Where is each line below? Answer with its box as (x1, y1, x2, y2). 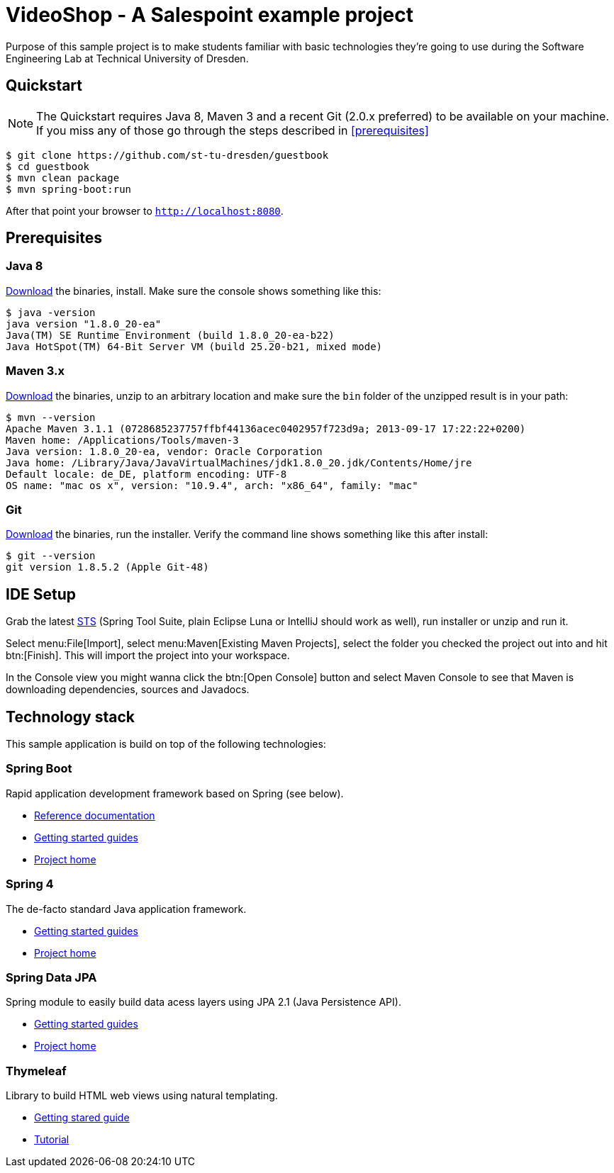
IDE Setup (6, 585, 77, 603)
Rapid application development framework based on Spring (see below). (6, 787, 344, 799)
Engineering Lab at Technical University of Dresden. (6, 52, 249, 64)
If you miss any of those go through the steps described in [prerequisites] (36, 123, 429, 137)
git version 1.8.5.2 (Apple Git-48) (6, 561, 209, 573)
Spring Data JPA (6, 970, 97, 984)
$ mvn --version (6, 411, 96, 423)
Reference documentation (34, 809, 155, 821)
